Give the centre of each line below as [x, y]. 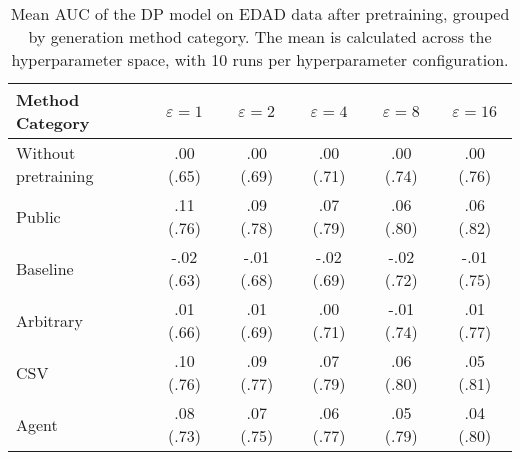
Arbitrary [49, 320]
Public [38, 216]
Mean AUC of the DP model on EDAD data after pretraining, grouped [260, 13]
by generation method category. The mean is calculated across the [260, 36]
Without [46, 152]
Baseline [45, 268]
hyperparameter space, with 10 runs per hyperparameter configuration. [260, 59]
